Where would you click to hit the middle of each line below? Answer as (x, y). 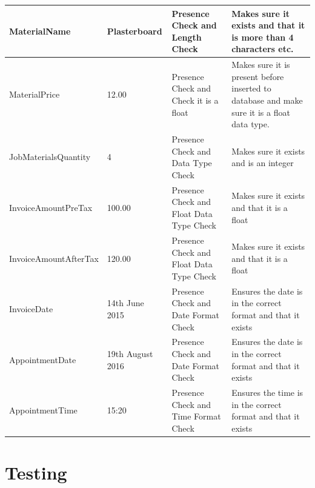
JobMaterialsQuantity (50, 157)
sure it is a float (261, 112)
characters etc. (263, 49)
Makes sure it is (261, 65)
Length (187, 37)
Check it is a (195, 100)
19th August (130, 354)
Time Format (196, 416)
